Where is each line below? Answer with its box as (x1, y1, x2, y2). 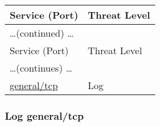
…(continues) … (10, 61, 73, 75)
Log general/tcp (5, 108, 84, 123)
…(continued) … (10, 26, 74, 40)
